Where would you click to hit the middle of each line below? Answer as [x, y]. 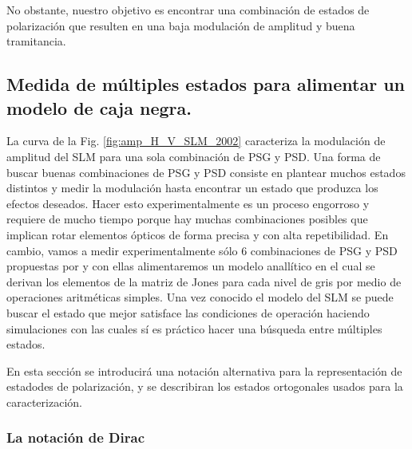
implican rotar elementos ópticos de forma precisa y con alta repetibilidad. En [198, 234]
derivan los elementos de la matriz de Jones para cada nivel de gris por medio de [204, 281]
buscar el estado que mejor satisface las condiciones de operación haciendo [188, 312]
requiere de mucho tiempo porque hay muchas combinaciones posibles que [187, 219]
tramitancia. [36, 41]
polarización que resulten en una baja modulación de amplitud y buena [181, 25]
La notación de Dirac [75, 437]
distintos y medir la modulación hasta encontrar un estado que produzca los [192, 188]
